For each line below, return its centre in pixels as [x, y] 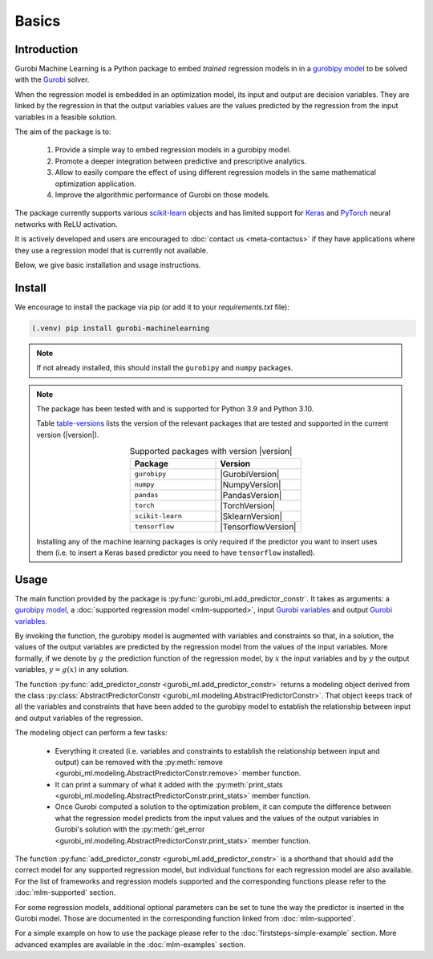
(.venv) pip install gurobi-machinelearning [121, 328]
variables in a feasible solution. [66, 117]
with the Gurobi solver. [52, 79]
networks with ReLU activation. [66, 224]
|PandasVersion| [251, 495]
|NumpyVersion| [251, 484]
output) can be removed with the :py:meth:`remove [139, 762]
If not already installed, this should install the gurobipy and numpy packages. [165, 368]
